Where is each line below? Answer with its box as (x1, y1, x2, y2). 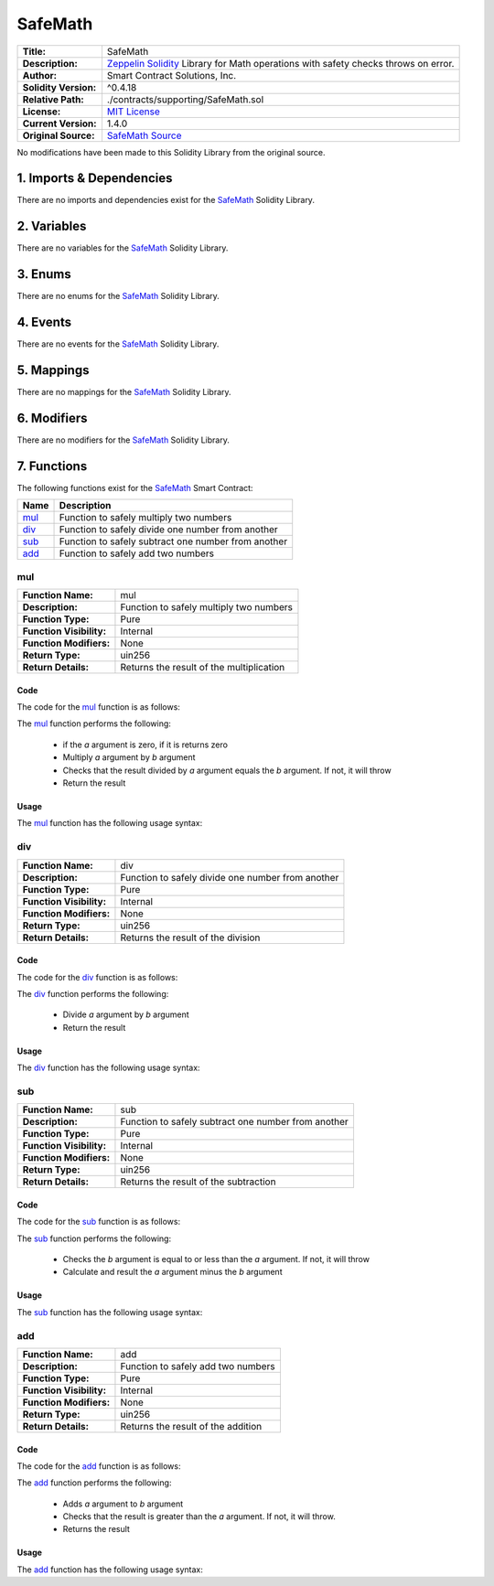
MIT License (106, 105, 160, 118)
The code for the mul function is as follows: (16, 702, 180, 713)
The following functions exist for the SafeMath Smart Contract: (16, 482, 253, 493)
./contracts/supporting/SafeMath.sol (106, 92, 264, 105)
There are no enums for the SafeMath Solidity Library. (16, 291, 220, 302)
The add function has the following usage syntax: (16, 1564, 203, 1575)
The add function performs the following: (16, 1477, 172, 1488)
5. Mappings (16, 362, 90, 378)
